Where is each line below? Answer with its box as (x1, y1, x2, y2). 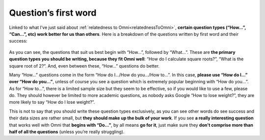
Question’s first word (9, 7, 97, 18)
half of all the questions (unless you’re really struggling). (9, 129, 125, 135)
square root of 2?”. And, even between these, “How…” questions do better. (9, 63, 159, 69)
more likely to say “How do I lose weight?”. (9, 99, 95, 105)
